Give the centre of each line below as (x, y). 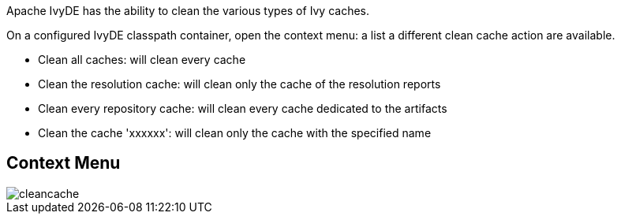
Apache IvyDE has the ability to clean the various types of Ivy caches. (188, 11)
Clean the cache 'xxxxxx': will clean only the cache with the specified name (235, 133)
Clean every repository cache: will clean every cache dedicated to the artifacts (243, 108)
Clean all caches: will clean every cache (142, 60)
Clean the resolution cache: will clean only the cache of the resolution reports (239, 84)
